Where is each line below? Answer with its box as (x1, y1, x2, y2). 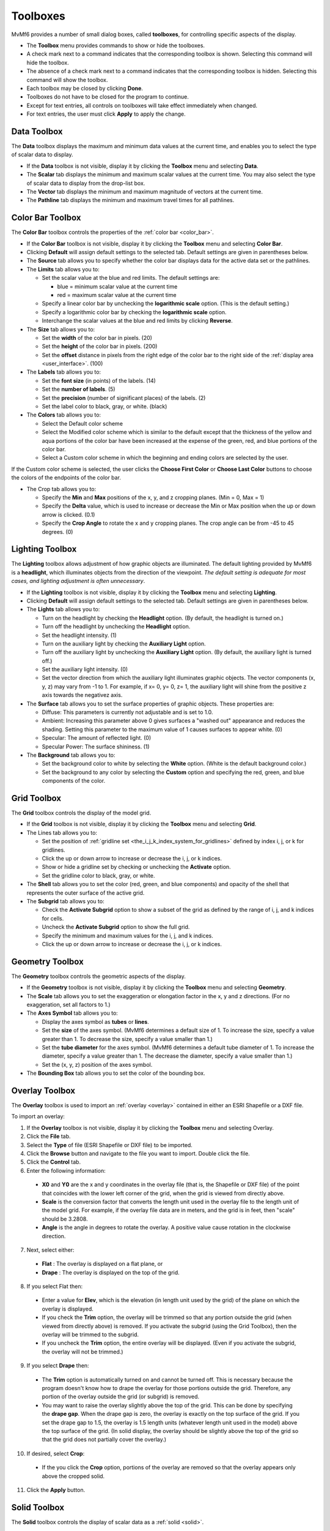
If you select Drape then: (26, 1362, 89, 1369)
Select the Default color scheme (42, 419, 123, 427)
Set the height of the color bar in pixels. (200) (42, 343, 158, 350)
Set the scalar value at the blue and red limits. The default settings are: (42, 274, 220, 282)
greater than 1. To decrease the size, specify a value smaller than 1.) (42, 1035, 213, 1042)
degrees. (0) (42, 528, 73, 535)
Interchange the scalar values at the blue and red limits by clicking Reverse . (42, 317, 233, 325)
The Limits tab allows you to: (26, 265, 100, 273)
